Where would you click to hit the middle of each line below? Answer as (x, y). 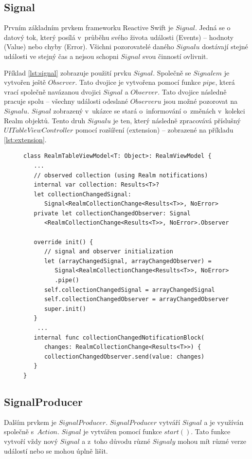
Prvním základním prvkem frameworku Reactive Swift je (89, 28)
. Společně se (172, 72)
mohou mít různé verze (212, 441)
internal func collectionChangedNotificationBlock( (119, 337)
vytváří (170, 422)
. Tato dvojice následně (192, 91)
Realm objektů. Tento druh (45, 120)
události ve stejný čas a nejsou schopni (61, 56)
